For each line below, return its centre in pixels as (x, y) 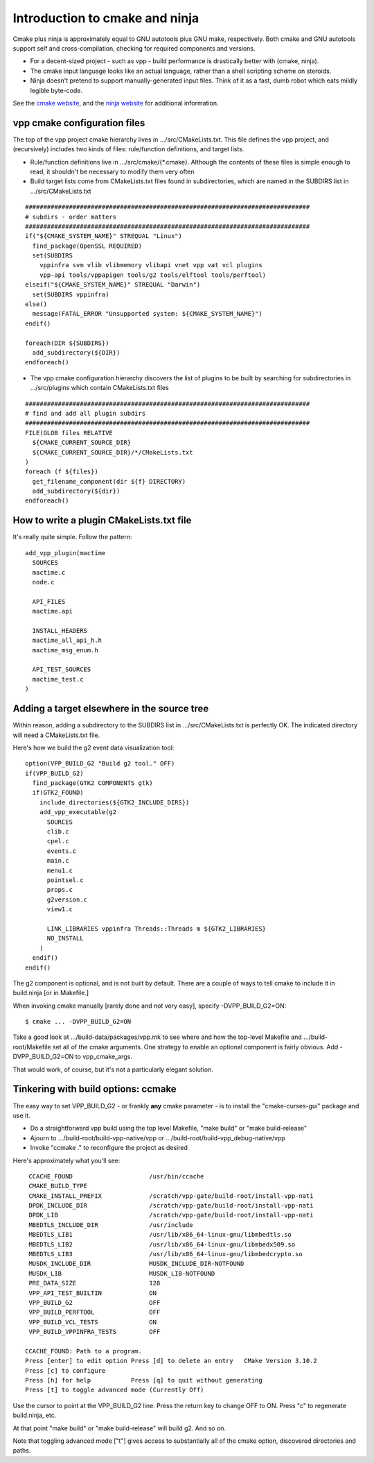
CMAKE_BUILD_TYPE (58, 1186)
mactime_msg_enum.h (65, 650)
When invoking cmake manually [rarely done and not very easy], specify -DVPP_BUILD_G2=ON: (150, 1006)
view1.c (60, 910)
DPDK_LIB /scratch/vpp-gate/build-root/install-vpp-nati (171, 1215)
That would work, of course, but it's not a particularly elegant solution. (113, 1069)
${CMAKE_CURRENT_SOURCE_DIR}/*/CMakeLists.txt (113, 452)
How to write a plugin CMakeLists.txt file (102, 521)
